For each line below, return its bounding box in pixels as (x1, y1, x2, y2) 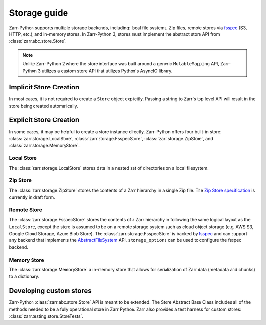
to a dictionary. (9, 273, 39, 280)
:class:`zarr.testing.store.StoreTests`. (9, 313, 84, 319)
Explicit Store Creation (9, 116, 80, 124)
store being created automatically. (9, 103, 78, 109)
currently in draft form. (9, 194, 55, 200)
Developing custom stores (9, 287, 92, 295)
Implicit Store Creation (9, 83, 80, 91)
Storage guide (9, 7, 68, 18)
